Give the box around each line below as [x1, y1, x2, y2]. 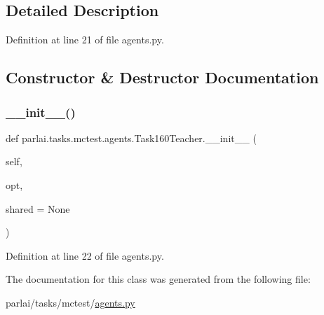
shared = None [6, 201, 70, 216]
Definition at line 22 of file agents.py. [6, 248, 164, 262]
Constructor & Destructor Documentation [6, 66, 319, 88]
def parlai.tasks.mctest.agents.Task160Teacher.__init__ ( [6, 130, 257, 145]
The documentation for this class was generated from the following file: [6, 272, 311, 286]
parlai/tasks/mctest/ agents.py [6, 295, 135, 309]
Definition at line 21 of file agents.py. [6, 32, 164, 47]
